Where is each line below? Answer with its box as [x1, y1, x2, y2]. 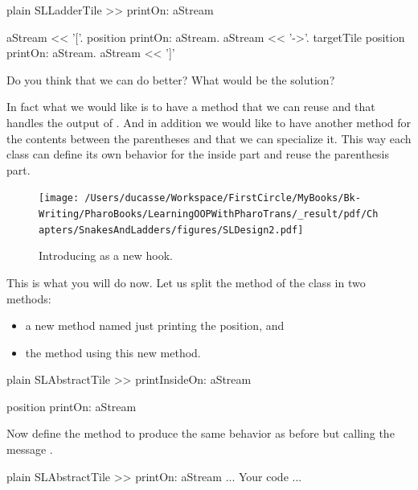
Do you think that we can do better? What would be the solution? [6, 71, 335, 88]
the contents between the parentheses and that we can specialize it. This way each [6, 130, 412, 146]
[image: [39, 192, 80, 204]
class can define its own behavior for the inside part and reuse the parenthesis [6, 146, 389, 163]
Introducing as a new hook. [39, 247, 173, 264]
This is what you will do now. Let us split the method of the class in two [6, 274, 366, 290]
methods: [6, 290, 51, 307]
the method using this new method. [25, 344, 201, 360]
